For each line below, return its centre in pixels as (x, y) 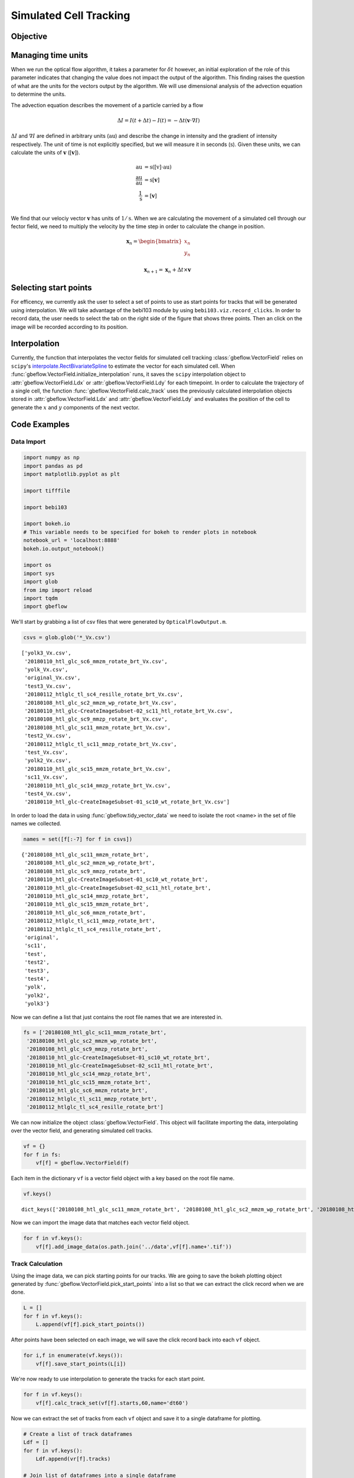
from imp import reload (58, 590)
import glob (41, 582)
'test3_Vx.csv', (48, 686)
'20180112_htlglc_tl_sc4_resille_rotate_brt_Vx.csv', (104, 694)
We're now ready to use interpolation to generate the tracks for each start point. (108, 1379)
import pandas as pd (53, 466)
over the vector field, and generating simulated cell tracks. (82, 1131)
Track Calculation (37, 1264)
